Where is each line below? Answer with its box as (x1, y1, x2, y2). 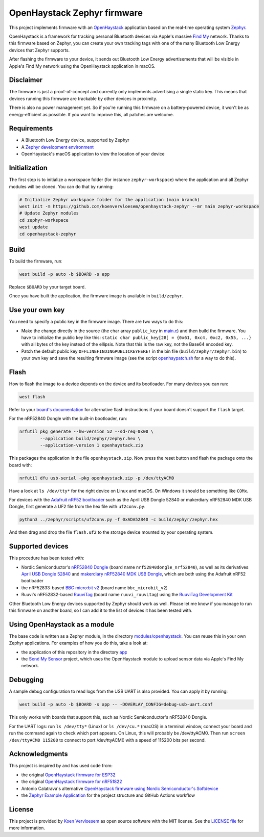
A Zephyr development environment (21, 144, 94, 150)
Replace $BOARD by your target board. (9, 284, 86, 289)
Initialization (9, 164, 48, 172)
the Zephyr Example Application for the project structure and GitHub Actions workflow (21, 792, 195, 798)
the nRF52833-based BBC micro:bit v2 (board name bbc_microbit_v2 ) (21, 584, 168, 591)
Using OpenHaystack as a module (9, 620, 114, 628)
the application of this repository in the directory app (21, 649, 128, 655)
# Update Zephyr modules (19, 210, 79, 216)
